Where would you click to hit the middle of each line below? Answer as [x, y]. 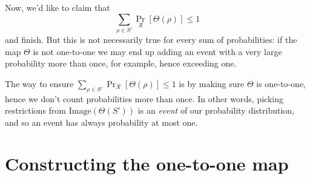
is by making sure [212, 83]
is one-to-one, [281, 83]
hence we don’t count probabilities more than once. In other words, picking [144, 98]
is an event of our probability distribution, [216, 110]
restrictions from [35, 110]
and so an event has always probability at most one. [101, 122]
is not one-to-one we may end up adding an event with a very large [157, 51]
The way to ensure [39, 83]
